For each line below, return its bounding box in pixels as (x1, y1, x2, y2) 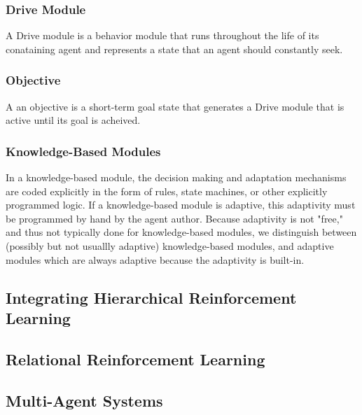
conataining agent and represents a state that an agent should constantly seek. (6, 41, 343, 56)
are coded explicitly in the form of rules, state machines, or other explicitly (6, 183, 328, 198)
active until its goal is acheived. (6, 113, 141, 127)
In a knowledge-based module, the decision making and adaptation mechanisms (6, 170, 347, 185)
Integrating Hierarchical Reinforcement (6, 286, 297, 308)
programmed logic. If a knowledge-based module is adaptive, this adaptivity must (6, 197, 356, 212)
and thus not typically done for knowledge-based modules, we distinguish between (6, 225, 357, 239)
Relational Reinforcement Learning (6, 348, 265, 370)
